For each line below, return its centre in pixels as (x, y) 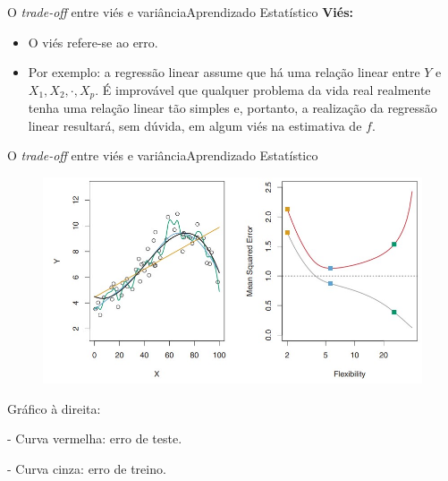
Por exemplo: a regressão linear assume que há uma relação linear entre (224, 72)
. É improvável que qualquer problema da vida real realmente (263, 89)
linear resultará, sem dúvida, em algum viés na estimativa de (195, 125)
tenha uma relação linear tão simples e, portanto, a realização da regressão (232, 108)
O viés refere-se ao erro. (93, 42)
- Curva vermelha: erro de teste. (95, 438)
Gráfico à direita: (54, 408)
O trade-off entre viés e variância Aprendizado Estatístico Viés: (180, 12)
